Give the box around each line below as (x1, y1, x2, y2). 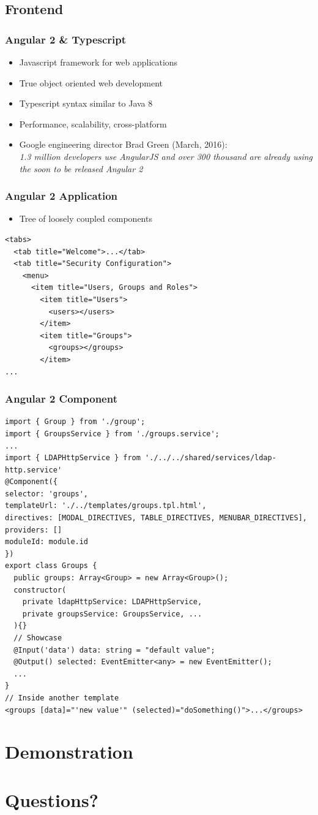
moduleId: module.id (5, 537, 89, 547)
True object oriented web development (19, 76, 163, 89)
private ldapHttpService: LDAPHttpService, (22, 597, 202, 607)
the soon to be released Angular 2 (19, 162, 143, 175)
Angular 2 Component (5, 391, 117, 406)
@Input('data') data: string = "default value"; (13, 645, 215, 654)
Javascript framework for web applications (19, 56, 178, 68)
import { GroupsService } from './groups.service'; (5, 429, 220, 438)
